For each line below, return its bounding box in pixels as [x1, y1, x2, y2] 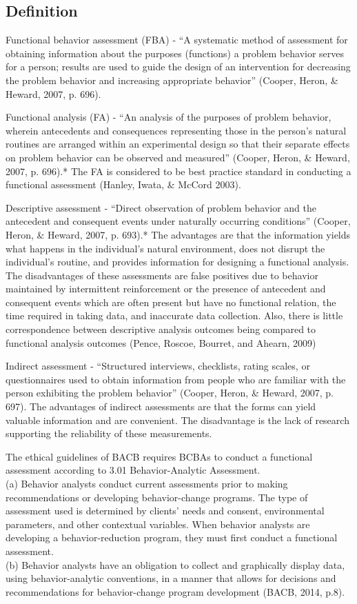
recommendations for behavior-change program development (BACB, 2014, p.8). [6, 584, 345, 598]
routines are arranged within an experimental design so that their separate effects [6, 137, 350, 151]
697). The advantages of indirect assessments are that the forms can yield [6, 399, 316, 414]
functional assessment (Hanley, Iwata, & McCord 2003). [6, 177, 241, 192]
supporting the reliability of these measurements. [6, 426, 212, 441]
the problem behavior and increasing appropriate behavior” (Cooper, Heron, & [6, 72, 338, 87]
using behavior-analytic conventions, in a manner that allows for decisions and [6, 571, 336, 585]
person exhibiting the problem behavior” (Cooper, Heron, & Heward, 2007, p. [6, 385, 334, 400]
